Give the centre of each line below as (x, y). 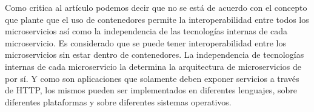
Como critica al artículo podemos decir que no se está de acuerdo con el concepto (156, 7)
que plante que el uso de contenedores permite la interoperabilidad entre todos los (157, 19)
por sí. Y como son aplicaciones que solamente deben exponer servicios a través (152, 78)
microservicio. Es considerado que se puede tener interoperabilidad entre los (146, 42)
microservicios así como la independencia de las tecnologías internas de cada (146, 31)
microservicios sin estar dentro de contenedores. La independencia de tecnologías (155, 54)
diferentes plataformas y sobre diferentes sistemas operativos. (118, 101)
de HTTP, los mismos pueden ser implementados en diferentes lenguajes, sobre (151, 90)
